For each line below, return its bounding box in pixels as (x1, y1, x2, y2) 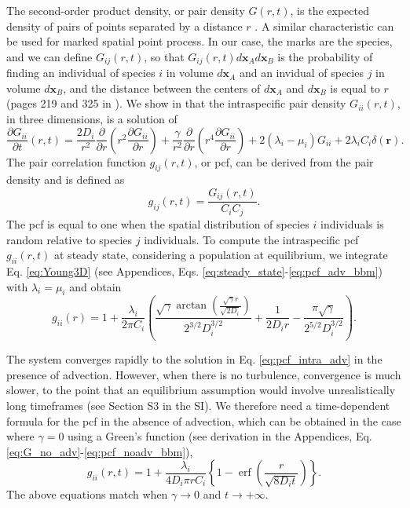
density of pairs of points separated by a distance (6, 17, 243, 34)
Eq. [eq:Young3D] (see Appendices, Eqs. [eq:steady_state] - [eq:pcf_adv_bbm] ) (6, 262, 383, 279)
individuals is (320, 215, 384, 232)
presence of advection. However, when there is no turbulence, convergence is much (6, 366, 401, 382)
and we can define (6, 48, 93, 64)
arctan (176, 300, 207, 312)
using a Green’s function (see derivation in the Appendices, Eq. (68, 428, 372, 444)
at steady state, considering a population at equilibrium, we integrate (54, 247, 388, 263)
